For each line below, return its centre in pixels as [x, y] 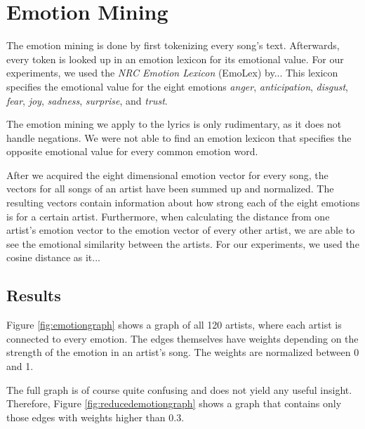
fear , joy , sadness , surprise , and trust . [87, 100]
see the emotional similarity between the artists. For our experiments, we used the [183, 243]
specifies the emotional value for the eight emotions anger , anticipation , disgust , [177, 86]
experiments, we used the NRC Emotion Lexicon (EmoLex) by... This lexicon [172, 73]
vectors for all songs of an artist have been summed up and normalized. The [170, 189]
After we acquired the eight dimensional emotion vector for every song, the [167, 174]
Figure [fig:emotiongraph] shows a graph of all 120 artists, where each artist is [174, 325]
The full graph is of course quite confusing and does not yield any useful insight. [179, 389]
